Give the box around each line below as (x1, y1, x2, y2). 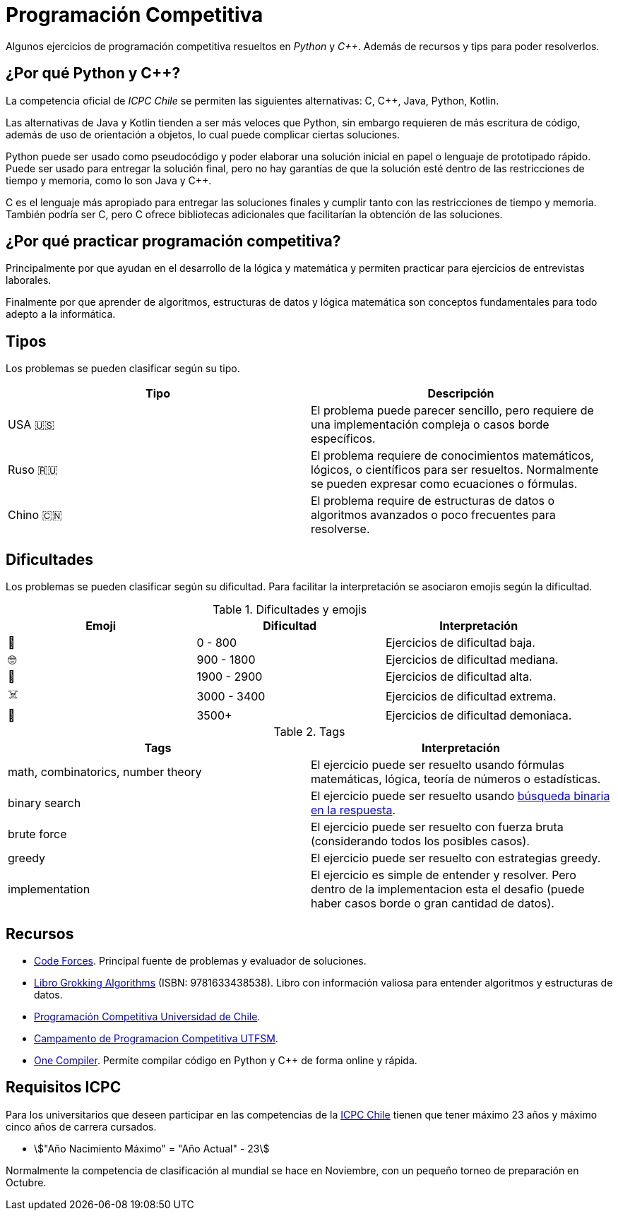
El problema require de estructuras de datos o (311, 494, 554, 508)
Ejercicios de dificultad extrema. (385, 689, 557, 703)
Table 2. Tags (273, 725, 345, 739)
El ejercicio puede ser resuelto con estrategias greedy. (311, 851, 601, 866)
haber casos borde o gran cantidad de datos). (311, 896, 554, 911)
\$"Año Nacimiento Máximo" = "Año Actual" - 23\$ (34, 1142, 270, 1155)
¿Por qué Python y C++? (6, 64, 181, 83)
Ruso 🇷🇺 (8, 463, 58, 477)
